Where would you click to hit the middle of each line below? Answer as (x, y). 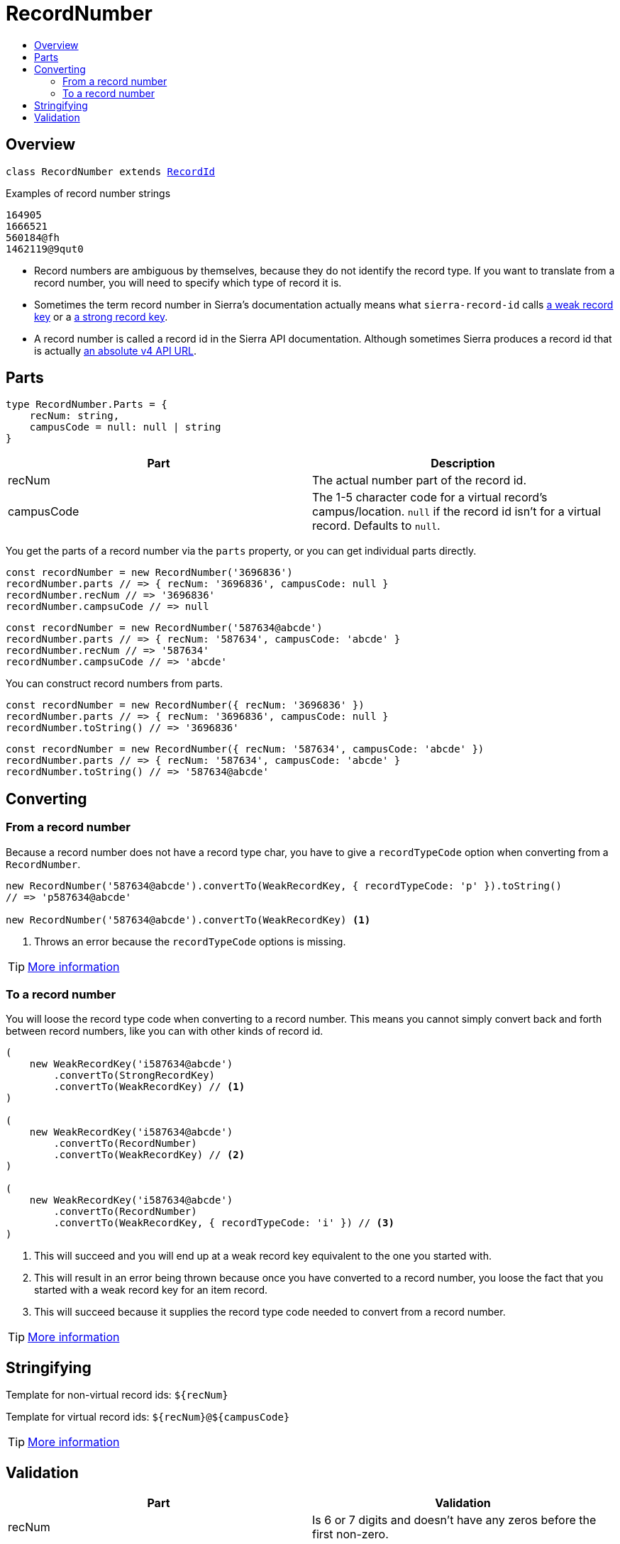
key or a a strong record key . (101, 316)
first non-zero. (350, 1534)
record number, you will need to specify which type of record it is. (188, 282)
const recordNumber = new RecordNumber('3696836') (149, 573)
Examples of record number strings (88, 193)
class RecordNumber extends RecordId (111, 171)
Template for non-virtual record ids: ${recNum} (117, 1395)
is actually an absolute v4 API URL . (115, 350)
